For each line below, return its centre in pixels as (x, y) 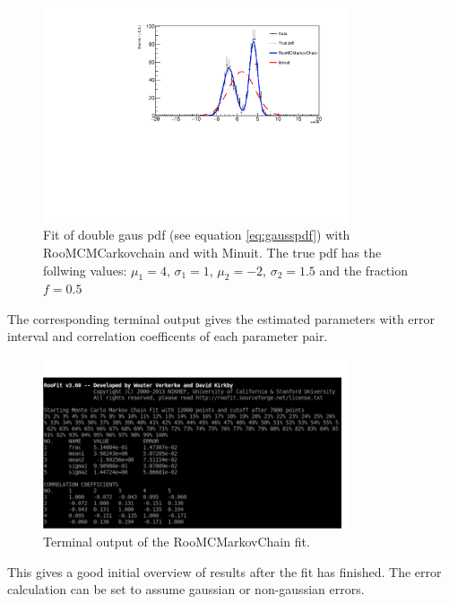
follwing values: (85, 270)
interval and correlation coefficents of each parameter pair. (168, 336)
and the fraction (363, 270)
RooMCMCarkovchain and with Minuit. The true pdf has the (212, 252)
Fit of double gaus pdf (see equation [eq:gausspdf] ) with (197, 235)
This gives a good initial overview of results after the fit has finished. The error (224, 571)
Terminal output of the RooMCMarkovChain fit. (177, 542)
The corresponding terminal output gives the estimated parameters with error (221, 318)
